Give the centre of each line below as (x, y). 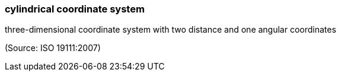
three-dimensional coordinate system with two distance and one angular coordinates (170, 30)
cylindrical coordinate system (75, 9)
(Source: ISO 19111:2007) (53, 48)
